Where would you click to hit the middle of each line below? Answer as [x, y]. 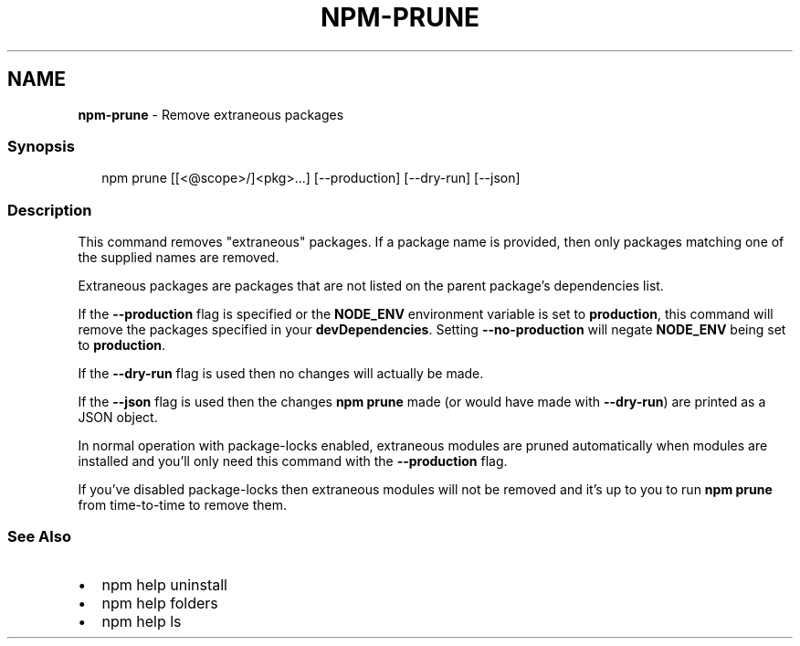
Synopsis [41, 146]
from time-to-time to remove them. [183, 505]
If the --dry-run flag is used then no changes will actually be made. [281, 374]
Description [50, 210]
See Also [39, 537]
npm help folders [160, 603]
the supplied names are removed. [179, 258]
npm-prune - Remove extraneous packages [211, 114]
